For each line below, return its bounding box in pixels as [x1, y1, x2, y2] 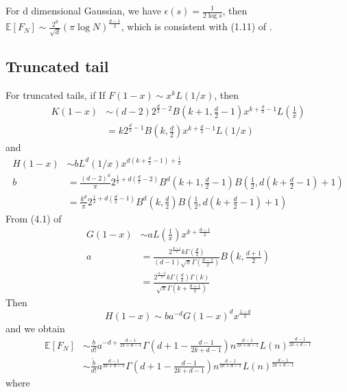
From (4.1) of [5, 211, 62, 225]
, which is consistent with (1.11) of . [121, 19, 272, 34]
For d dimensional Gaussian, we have [5, 3, 161, 17]
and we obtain [5, 321, 65, 335]
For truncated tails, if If [5, 88, 106, 102]
